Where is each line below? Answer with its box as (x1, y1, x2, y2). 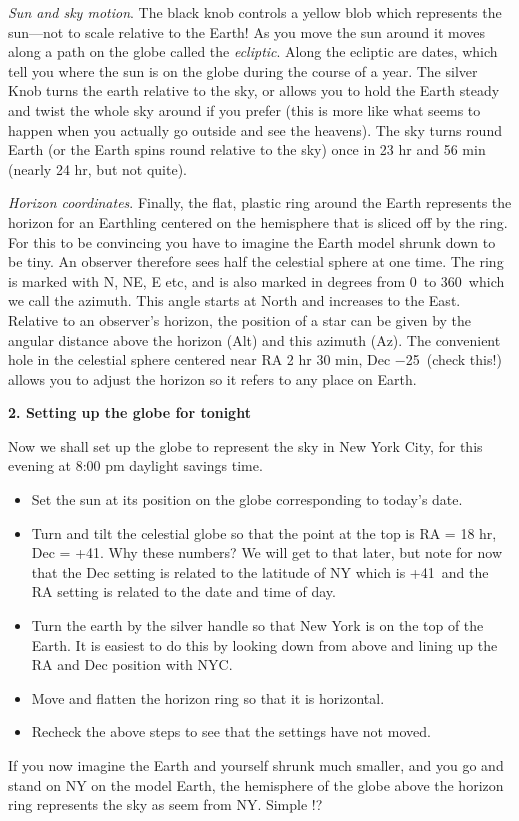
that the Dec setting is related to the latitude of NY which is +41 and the (31, 561, 489, 582)
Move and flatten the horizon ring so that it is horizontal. (31, 687, 385, 708)
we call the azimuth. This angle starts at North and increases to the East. (8, 290, 461, 311)
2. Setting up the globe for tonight (8, 402, 251, 423)
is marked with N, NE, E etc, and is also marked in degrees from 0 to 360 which (8, 270, 505, 291)
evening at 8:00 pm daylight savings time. (8, 455, 263, 476)
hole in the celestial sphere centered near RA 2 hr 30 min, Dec (8, 349, 391, 370)
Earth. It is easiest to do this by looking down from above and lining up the (31, 634, 498, 655)
